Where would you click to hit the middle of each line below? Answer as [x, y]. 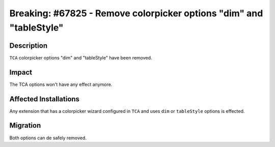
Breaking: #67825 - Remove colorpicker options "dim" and [136, 13]
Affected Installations [45, 99]
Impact [21, 72]
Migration [25, 125]
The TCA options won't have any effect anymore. [61, 84]
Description [29, 46]
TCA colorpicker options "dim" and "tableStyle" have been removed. [81, 57]
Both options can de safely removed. [48, 138]
